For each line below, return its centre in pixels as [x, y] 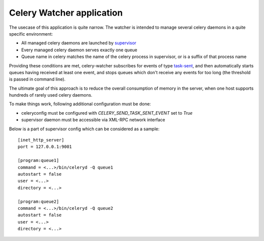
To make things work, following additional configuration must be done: [80, 104]
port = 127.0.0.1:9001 [45, 147]
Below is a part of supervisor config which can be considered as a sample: [84, 129]
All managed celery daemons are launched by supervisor [79, 43]
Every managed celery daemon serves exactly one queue [79, 50]
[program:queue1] [38, 161]
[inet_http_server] [41, 140]
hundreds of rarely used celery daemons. [51, 95]
